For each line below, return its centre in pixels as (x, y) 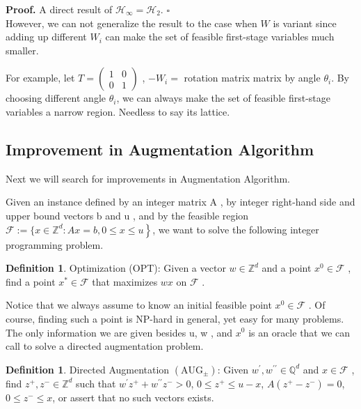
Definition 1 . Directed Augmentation (88, 369)
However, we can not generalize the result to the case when (131, 23)
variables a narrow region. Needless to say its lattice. (118, 111)
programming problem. (55, 244)
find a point (31, 281)
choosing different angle (56, 98)
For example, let (40, 78)
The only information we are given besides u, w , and (119, 332)
